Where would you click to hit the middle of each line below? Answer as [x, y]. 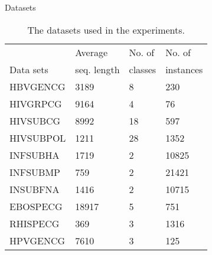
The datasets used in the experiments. [106, 30]
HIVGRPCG [36, 103]
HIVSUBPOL [38, 138]
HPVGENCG [37, 240]
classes [143, 69]
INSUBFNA [35, 189]
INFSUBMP [35, 172]
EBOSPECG [36, 206]
